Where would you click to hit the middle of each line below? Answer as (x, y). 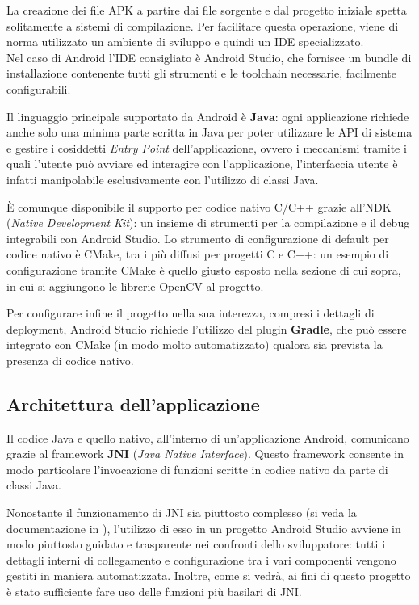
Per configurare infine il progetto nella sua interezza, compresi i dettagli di (191, 313)
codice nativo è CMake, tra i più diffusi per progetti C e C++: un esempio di (198, 254)
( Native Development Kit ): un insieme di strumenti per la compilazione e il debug (208, 223)
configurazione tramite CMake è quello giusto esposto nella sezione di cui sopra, (204, 269)
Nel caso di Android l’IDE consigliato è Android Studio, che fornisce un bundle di (209, 57)
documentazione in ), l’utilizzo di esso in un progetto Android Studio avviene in (204, 528)
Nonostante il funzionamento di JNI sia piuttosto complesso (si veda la (182, 513)
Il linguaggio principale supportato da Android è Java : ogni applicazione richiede (208, 116)
